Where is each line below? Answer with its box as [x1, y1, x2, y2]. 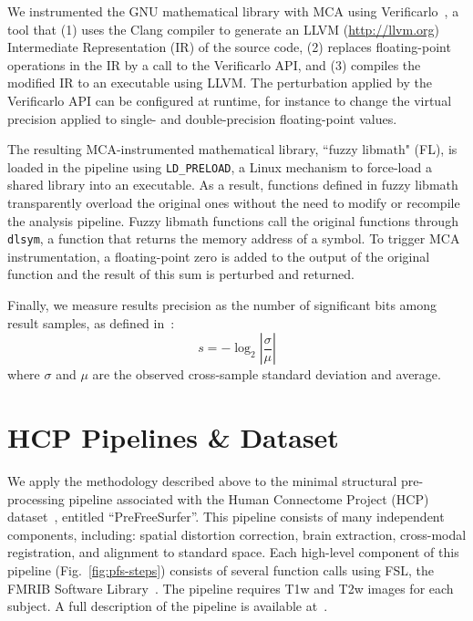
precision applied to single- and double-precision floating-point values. [7, 109, 397, 128]
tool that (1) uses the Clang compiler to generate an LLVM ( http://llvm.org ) [7, 19, 439, 38]
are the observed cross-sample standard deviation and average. [92, 365, 441, 384]
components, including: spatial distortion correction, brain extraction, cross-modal [7, 524, 467, 543]
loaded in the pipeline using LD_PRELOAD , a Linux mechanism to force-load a [7, 157, 432, 176]
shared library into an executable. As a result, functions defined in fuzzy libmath [7, 175, 458, 194]
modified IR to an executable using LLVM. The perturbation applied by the [7, 73, 432, 92]
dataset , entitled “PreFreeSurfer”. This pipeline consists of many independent [7, 507, 445, 526]
